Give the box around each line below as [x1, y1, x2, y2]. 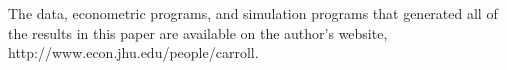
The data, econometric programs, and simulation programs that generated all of [8, 3, 498, 23]
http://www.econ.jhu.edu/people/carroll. [8, 42, 259, 63]
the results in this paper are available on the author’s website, [8, 22, 388, 43]
